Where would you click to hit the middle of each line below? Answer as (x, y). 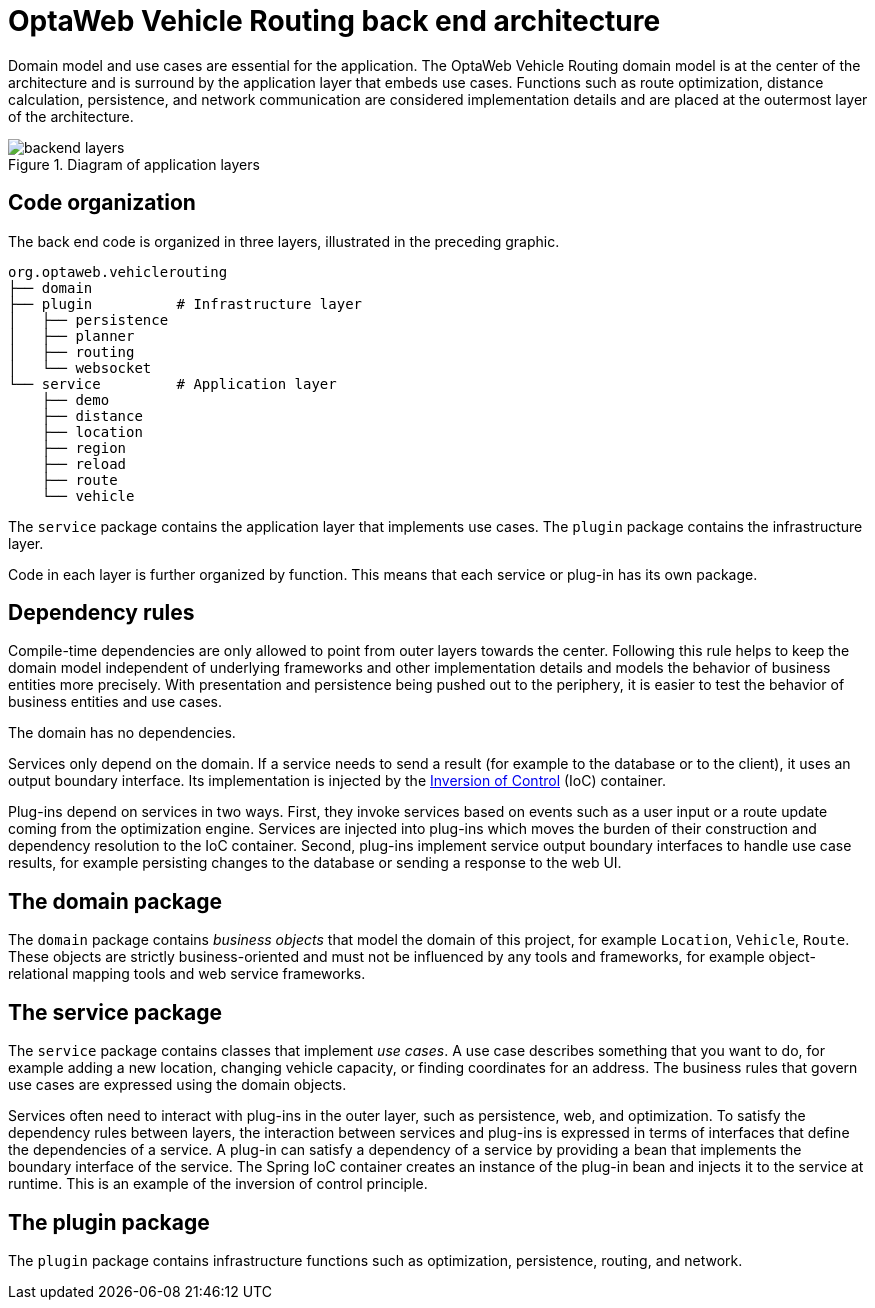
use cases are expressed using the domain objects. (177, 1085)
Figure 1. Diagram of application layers (134, 164)
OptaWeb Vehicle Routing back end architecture (334, 21)
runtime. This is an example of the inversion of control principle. (218, 1184)
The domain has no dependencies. (122, 733)
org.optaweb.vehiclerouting (118, 271)
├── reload (84, 463)
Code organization (102, 203)
